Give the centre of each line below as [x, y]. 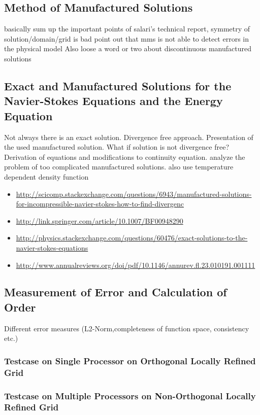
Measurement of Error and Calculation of [116, 292]
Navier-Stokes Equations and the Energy [113, 101]
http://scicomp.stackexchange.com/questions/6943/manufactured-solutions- [134, 194]
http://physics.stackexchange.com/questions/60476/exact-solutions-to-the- [132, 238]
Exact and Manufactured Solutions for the [118, 85]
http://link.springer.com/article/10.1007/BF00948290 [100, 220]
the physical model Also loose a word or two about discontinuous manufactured [128, 48]
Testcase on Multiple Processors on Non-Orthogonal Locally [130, 395]
